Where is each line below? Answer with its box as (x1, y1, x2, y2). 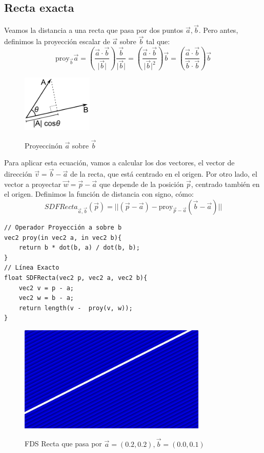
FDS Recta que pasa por (25, 438, 102, 449)
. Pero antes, (198, 25, 238, 35)
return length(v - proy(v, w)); (18, 304, 133, 312)
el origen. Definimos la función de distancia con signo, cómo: (4, 188, 194, 199)
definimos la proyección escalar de (4, 36, 110, 47)
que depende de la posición (99, 178, 184, 189)
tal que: (146, 36, 170, 47)
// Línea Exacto (4, 264, 59, 272)
